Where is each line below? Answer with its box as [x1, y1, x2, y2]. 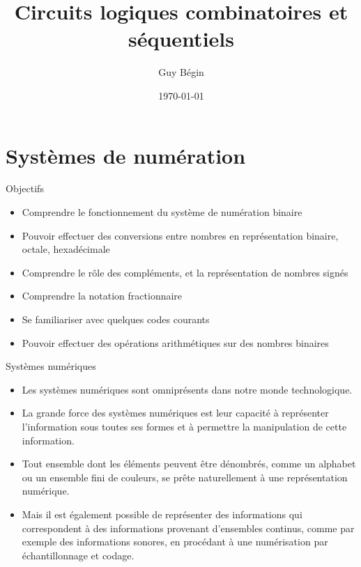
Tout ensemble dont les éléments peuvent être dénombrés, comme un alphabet [22, 456, 356, 471]
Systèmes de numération [6, 141, 246, 169]
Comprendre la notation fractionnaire [22, 288, 183, 303]
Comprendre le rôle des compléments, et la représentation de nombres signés [22, 265, 348, 279]
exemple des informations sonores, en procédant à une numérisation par [22, 534, 328, 549]
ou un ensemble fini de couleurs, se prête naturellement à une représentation [22, 469, 348, 484]
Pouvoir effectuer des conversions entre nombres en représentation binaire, [22, 228, 339, 242]
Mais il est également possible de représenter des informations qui [22, 506, 302, 521]
